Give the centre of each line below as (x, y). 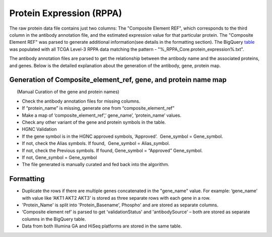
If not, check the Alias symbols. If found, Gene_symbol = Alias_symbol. (96, 143)
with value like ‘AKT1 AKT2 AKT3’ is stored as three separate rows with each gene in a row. (116, 198)
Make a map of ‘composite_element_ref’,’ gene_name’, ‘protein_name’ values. (101, 115)
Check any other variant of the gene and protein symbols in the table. (94, 122)
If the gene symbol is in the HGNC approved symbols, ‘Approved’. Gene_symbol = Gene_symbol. (122, 136)
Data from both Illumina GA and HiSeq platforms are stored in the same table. (102, 226)
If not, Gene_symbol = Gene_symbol (59, 157)
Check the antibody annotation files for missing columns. (81, 101)
